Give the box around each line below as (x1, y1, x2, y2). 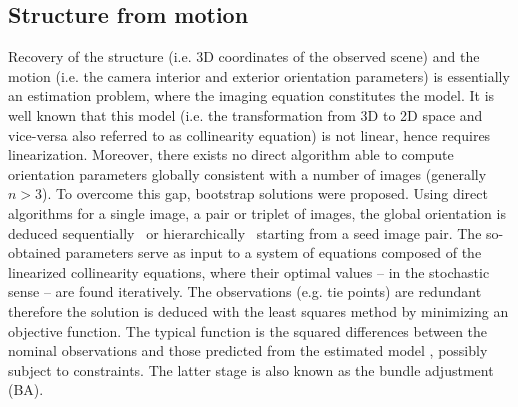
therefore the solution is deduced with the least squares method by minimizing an (8, 300, 509, 321)
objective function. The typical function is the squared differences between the (8, 320, 488, 341)
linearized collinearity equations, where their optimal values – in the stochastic (8, 261, 490, 282)
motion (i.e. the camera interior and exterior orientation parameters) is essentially (8, 65, 510, 86)
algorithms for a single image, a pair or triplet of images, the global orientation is (8, 202, 506, 223)
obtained (8, 242, 61, 263)
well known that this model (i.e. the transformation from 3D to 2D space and (8, 104, 483, 125)
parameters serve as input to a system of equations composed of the (65, 242, 482, 263)
